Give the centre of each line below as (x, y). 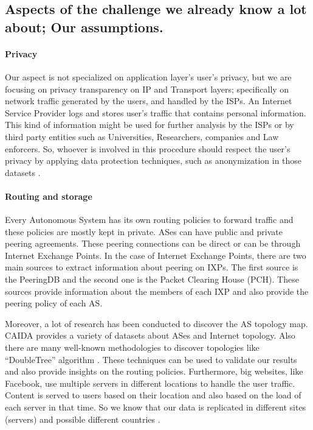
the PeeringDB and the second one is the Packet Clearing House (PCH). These (152, 279)
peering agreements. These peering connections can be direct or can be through (153, 243)
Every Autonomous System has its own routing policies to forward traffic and (149, 220)
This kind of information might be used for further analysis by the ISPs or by (150, 125)
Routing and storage (49, 196)
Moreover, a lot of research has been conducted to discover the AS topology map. (156, 323)
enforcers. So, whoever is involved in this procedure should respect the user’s (148, 148)
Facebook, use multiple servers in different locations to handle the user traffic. (150, 383)
